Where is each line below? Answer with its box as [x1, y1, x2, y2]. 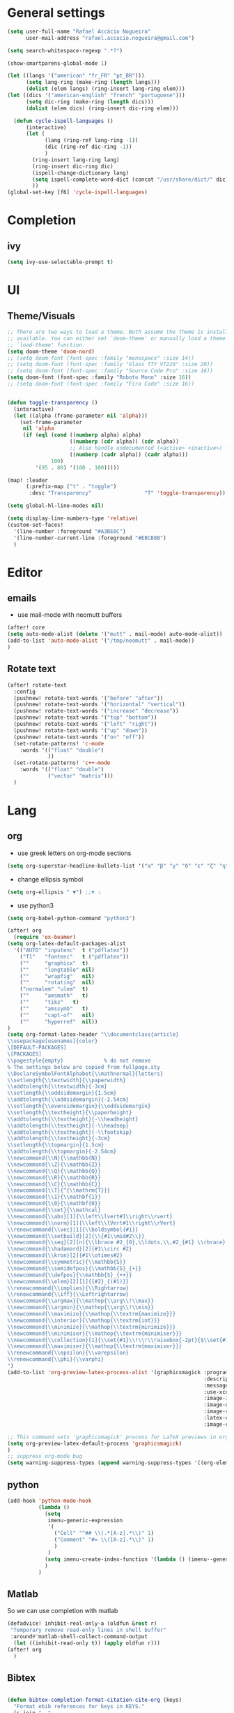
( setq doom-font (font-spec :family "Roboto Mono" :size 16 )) [7, 374, 192, 381]
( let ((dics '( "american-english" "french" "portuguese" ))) [7, 92, 186, 99]
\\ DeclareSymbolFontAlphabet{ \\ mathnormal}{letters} [7, 1070, 164, 1077]
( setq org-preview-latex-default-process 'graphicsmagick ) [7, 1440, 182, 1447]
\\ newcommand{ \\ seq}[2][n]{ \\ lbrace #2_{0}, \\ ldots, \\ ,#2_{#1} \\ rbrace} [7, 1239, 226, 1246]
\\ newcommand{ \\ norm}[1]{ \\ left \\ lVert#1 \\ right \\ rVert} [7, 1219, 176, 1227]
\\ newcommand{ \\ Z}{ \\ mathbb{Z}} [7, 1161, 101, 1168]
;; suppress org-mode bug [7, 1453, 82, 1460]
